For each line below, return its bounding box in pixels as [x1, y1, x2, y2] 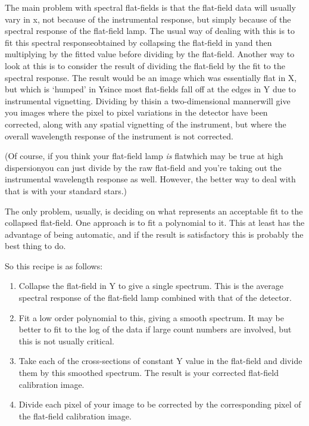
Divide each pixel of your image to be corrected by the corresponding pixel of [18, 398, 301, 411]
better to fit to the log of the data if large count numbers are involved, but [18, 323, 292, 335]
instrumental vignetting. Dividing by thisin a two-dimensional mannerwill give [5, 94, 291, 107]
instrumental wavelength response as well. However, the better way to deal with [5, 173, 296, 185]
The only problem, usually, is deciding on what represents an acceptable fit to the [5, 204, 303, 217]
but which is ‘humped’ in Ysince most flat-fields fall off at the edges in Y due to [5, 83, 296, 95]
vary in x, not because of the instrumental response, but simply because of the [5, 13, 291, 25]
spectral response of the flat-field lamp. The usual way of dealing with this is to [5, 24, 295, 37]
